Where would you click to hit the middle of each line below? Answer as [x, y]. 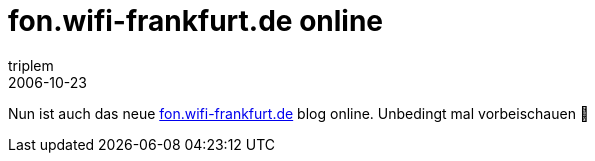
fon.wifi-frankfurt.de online [196, 21]
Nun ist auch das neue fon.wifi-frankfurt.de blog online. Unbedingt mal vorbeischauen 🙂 [299, 113]
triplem [31, 65]
